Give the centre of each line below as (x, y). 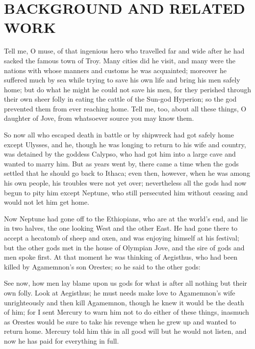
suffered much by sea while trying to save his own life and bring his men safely (122, 80)
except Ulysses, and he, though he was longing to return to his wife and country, (125, 144)
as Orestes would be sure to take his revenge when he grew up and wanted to (120, 321)
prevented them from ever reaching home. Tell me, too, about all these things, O (125, 108)
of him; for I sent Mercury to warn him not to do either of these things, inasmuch (127, 312)
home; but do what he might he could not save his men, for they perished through (127, 89)
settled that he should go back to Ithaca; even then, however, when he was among (127, 173)
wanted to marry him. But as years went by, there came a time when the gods (121, 163)
